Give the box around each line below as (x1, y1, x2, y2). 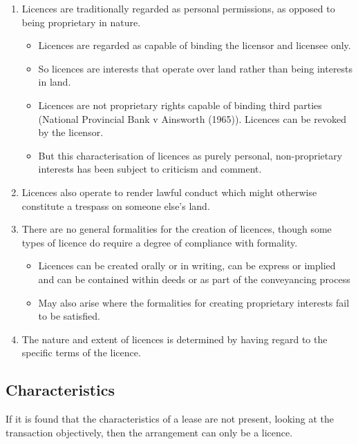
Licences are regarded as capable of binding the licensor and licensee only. (38, 38, 351, 52)
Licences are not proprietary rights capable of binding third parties (38, 97, 322, 112)
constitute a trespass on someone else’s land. (21, 198, 210, 213)
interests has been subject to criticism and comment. (38, 162, 262, 176)
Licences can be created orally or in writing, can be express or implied (38, 258, 336, 273)
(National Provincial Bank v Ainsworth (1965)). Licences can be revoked (38, 111, 346, 126)
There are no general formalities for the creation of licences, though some (21, 222, 332, 236)
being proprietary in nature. (21, 15, 141, 29)
